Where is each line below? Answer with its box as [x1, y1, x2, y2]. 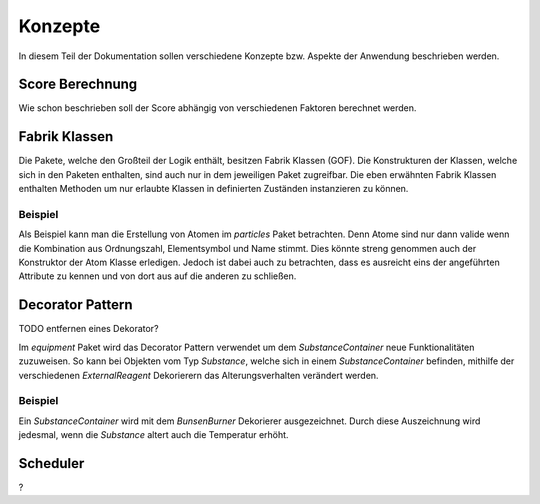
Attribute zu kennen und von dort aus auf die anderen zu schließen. [18, 270, 297, 282]
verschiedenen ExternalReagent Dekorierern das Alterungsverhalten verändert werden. [18, 369, 379, 381]
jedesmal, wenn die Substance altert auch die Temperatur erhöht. [18, 429, 289, 441]
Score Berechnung [18, 76, 138, 93]
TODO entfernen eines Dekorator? [18, 323, 159, 335]
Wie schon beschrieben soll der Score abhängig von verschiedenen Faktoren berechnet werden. [18, 102, 417, 114]
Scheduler [18, 455, 85, 472]
